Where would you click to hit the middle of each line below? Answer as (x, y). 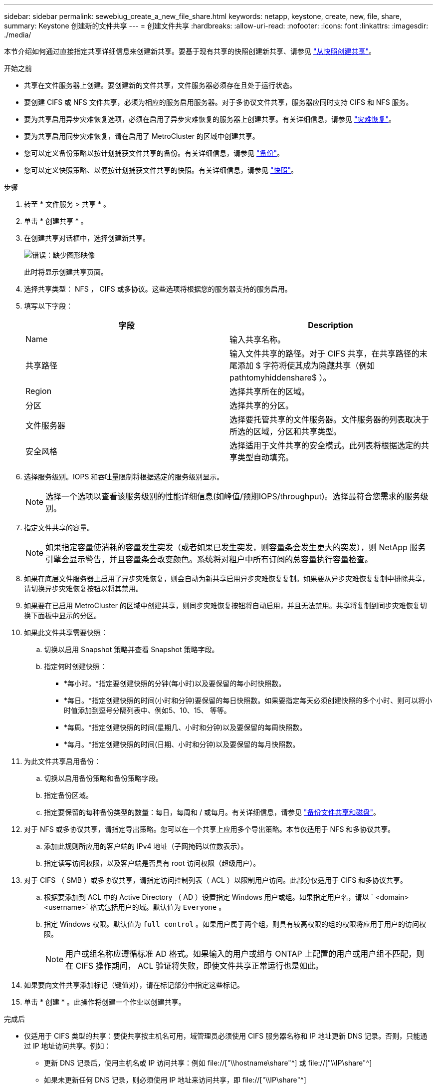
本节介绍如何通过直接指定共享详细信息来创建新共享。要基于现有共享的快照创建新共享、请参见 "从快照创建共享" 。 (190, 51)
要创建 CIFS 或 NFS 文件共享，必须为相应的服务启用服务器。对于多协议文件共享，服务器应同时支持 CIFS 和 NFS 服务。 (218, 102)
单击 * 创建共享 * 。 (56, 221)
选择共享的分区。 (262, 405)
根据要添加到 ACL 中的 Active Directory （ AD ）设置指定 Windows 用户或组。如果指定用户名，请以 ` (209, 897)
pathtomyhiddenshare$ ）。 (280, 377)
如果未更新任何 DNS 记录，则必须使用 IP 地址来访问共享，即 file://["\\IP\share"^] (175, 1080)
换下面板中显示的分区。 (62, 615)
